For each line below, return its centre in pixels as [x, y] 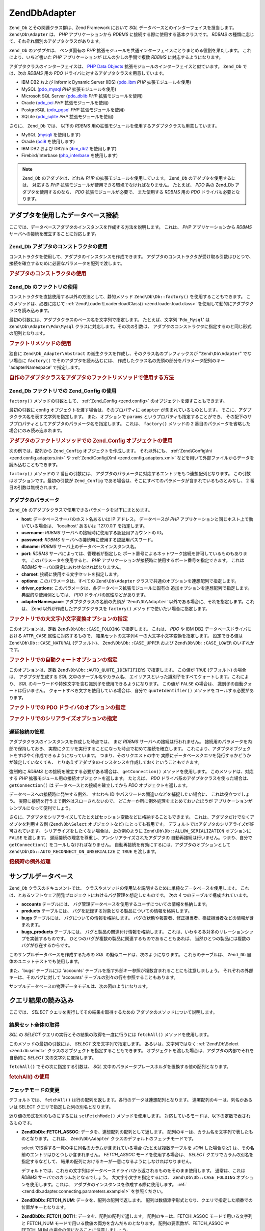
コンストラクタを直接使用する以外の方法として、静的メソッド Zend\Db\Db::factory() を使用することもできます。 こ [130, 297]
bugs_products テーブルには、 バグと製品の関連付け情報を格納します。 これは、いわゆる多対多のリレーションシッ [137, 932]
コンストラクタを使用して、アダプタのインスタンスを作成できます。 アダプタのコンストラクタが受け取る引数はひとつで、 [131, 257]
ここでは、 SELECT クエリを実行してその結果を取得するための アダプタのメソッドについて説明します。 [113, 1012]
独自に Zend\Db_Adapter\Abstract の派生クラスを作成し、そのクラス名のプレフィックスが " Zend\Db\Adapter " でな [131, 354]
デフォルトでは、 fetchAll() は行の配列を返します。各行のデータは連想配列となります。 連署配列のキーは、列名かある [131, 1100]
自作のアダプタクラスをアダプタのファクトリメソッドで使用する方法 [92, 378]
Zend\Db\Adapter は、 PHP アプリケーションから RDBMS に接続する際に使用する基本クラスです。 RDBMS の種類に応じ [132, 34]
